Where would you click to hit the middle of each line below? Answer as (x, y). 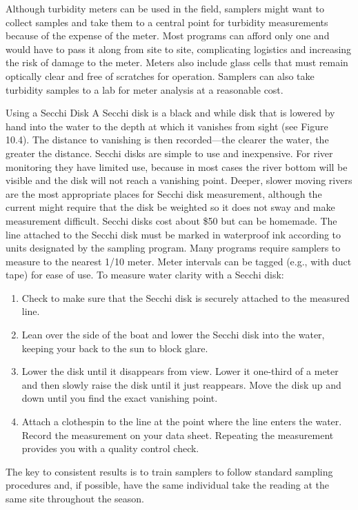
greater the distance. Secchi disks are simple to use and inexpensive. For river (169, 153)
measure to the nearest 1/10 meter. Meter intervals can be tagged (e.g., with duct (179, 261)
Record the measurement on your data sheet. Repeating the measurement (178, 435)
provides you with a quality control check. (110, 448)
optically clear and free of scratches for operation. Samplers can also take (160, 75)
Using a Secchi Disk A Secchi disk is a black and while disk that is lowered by (170, 113)
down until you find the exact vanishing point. (120, 398)
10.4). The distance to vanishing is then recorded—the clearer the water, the (167, 140)
